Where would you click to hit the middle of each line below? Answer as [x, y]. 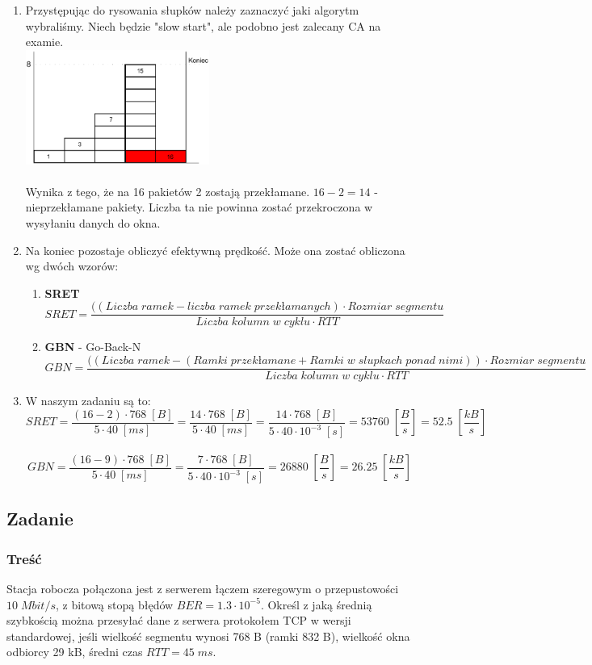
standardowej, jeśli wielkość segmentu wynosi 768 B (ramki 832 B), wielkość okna [208, 636]
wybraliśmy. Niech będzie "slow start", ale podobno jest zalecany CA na [203, 25]
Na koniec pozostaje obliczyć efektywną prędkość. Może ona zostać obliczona [215, 250]
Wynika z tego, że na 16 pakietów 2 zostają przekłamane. [168, 191]
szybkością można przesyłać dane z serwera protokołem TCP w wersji [179, 620]
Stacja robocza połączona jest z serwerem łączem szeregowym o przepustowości [203, 589]
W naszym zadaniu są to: [88, 401]
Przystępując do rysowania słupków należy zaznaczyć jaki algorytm [192, 10]
